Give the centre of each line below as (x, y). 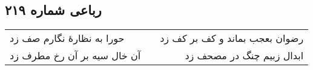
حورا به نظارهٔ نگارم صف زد (67, 38)
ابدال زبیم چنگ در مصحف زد (244, 56)
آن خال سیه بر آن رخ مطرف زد (75, 56)
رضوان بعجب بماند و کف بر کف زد (232, 38)
